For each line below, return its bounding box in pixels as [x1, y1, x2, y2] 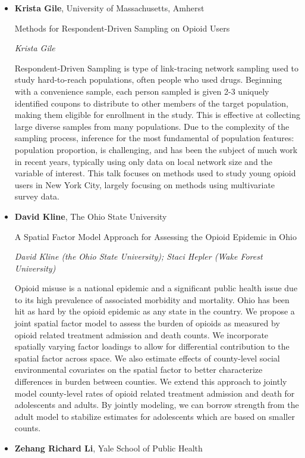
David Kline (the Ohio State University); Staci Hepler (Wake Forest [14, 250, 263, 263]
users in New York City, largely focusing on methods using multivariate [14, 178, 275, 191]
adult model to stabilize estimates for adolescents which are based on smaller [14, 410, 295, 422]
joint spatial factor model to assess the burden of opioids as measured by [14, 317, 280, 329]
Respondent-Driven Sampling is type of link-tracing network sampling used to [14, 61, 299, 74]
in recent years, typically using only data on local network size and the [14, 155, 272, 167]
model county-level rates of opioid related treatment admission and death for [14, 387, 295, 399]
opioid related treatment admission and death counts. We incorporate [14, 328, 269, 341]
